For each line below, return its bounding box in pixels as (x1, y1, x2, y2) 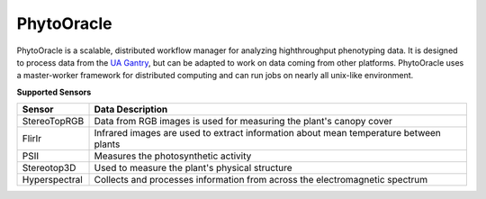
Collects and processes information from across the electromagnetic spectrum (94, 174, 428, 186)
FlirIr (22, 132, 42, 145)
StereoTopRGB (22, 115, 85, 128)
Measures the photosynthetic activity (94, 149, 252, 162)
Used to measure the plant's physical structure (94, 162, 292, 175)
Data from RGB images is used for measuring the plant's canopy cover (94, 115, 393, 128)
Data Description (94, 104, 168, 116)
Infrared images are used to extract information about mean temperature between (94, 127, 441, 140)
